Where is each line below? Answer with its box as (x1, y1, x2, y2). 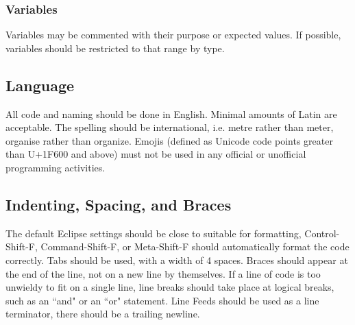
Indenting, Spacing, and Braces (5, 193, 232, 215)
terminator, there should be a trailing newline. (5, 306, 200, 321)
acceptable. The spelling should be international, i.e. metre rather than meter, (5, 120, 334, 134)
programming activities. (5, 160, 106, 174)
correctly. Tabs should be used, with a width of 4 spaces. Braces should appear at (5, 252, 348, 267)
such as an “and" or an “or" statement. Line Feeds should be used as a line (5, 293, 319, 307)
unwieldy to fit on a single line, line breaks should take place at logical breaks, (5, 280, 334, 294)
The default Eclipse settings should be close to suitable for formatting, (5, 226, 302, 240)
